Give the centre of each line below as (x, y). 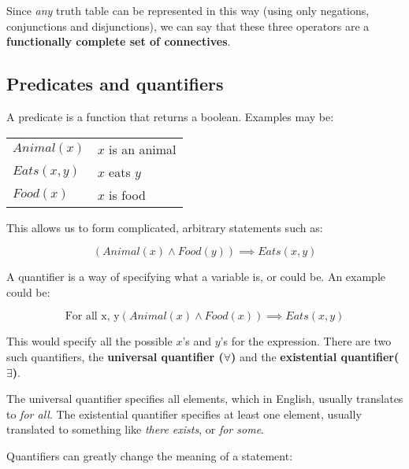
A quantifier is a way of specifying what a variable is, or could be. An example (196, 277)
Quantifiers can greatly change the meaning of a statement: (150, 455)
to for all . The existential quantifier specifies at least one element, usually (184, 414)
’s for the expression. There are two (306, 341)
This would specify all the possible (89, 341)
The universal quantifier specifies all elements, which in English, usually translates (205, 399)
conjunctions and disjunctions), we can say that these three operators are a (188, 26)
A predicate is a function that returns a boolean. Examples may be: (170, 116)
